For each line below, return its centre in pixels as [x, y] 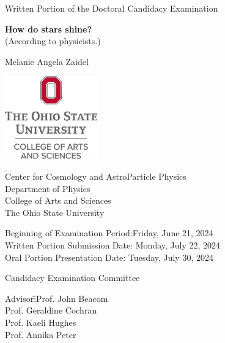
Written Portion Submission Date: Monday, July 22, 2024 [113, 245]
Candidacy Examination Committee [72, 278]
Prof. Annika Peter [41, 334]
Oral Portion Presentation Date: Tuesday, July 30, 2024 [109, 257]
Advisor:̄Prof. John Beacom [57, 298]
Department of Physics [48, 188]
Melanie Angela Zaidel [47, 61]
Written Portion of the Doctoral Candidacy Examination [112, 8]
